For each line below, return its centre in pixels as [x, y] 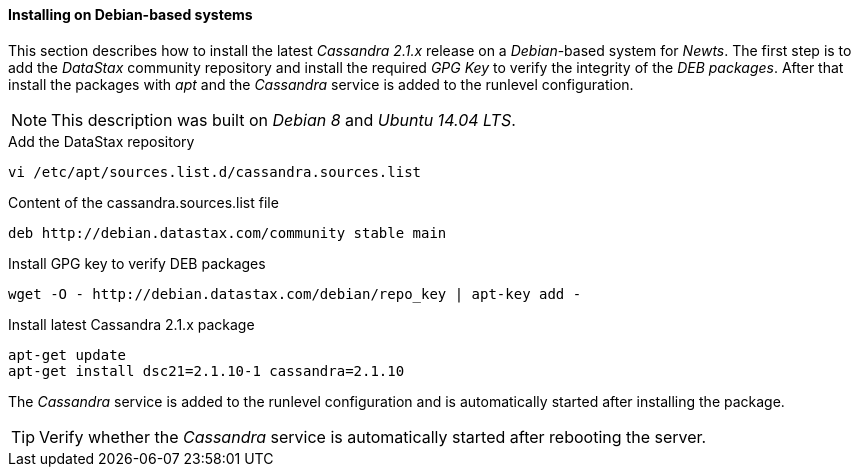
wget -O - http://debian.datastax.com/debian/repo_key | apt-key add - [295, 293]
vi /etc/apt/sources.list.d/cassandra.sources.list [215, 171]
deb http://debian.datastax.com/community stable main [227, 232]
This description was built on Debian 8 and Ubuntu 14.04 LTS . [283, 119]
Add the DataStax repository [101, 141]
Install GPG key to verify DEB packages [137, 263]
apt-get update [67, 354]
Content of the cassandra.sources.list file [143, 202]
